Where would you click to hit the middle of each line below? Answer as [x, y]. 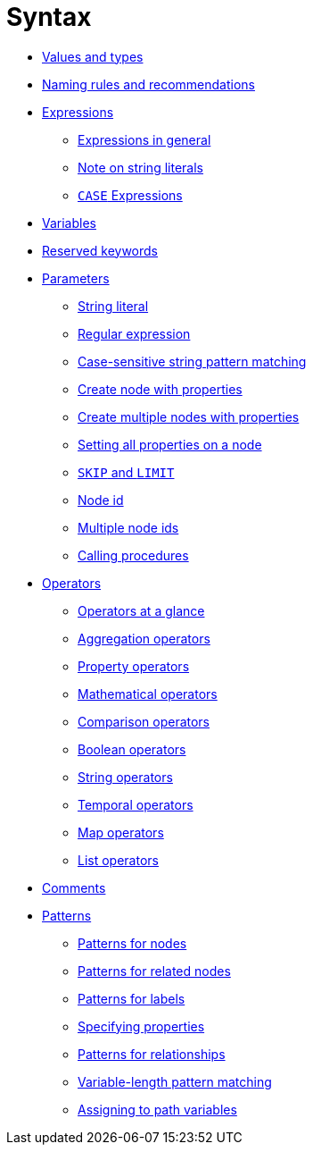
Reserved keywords [100, 250]
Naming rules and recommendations [148, 84]
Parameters [76, 278]
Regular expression [134, 333]
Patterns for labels [132, 998]
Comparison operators [144, 721]
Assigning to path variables [157, 1109]
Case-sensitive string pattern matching [192, 361]
